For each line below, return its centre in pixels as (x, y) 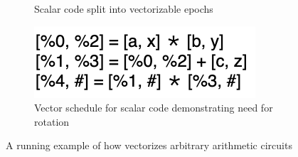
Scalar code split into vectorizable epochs (124, 9)
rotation (52, 121)
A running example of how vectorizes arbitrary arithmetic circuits (149, 145)
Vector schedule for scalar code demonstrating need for (154, 108)
